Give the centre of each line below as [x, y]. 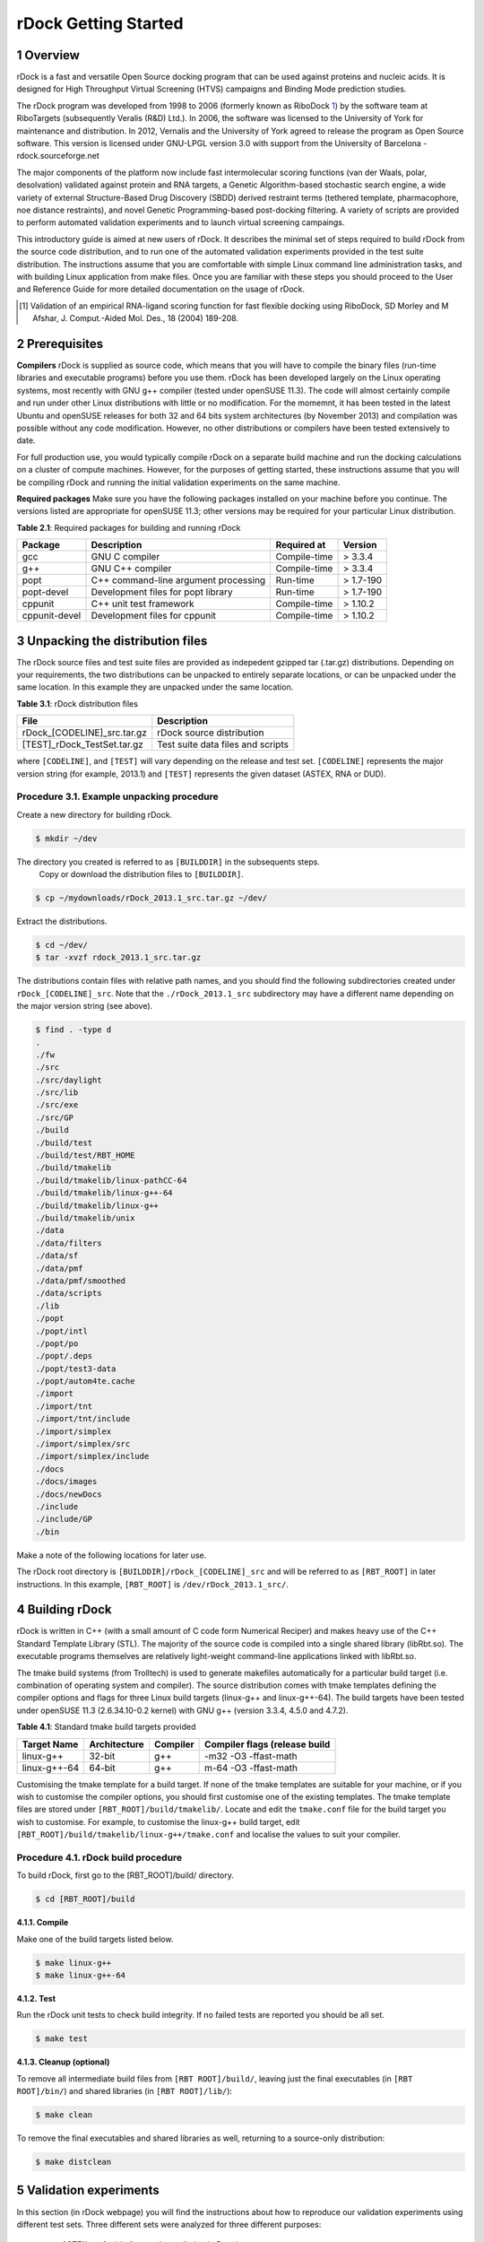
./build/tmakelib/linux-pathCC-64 [111, 1180]
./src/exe [57, 1105]
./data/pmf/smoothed [80, 1281]
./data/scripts [69, 1293]
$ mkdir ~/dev [66, 838]
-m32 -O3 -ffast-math [251, 1756]
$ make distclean [73, 2162]
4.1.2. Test [36, 1998]
